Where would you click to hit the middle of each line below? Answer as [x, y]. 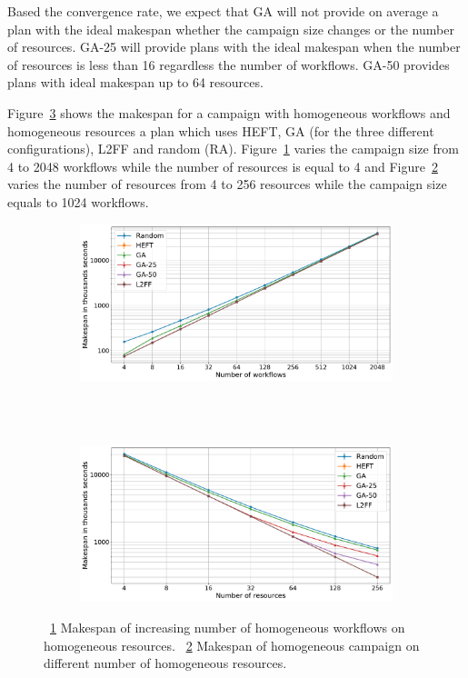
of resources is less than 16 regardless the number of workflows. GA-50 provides [229, 64]
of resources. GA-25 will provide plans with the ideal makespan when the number [234, 47]
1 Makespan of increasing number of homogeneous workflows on [228, 627]
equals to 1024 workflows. [78, 201]
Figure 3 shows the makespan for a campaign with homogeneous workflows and [229, 112]
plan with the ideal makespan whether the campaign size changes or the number [231, 29]
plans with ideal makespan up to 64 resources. [135, 82]
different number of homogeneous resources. [165, 663]
